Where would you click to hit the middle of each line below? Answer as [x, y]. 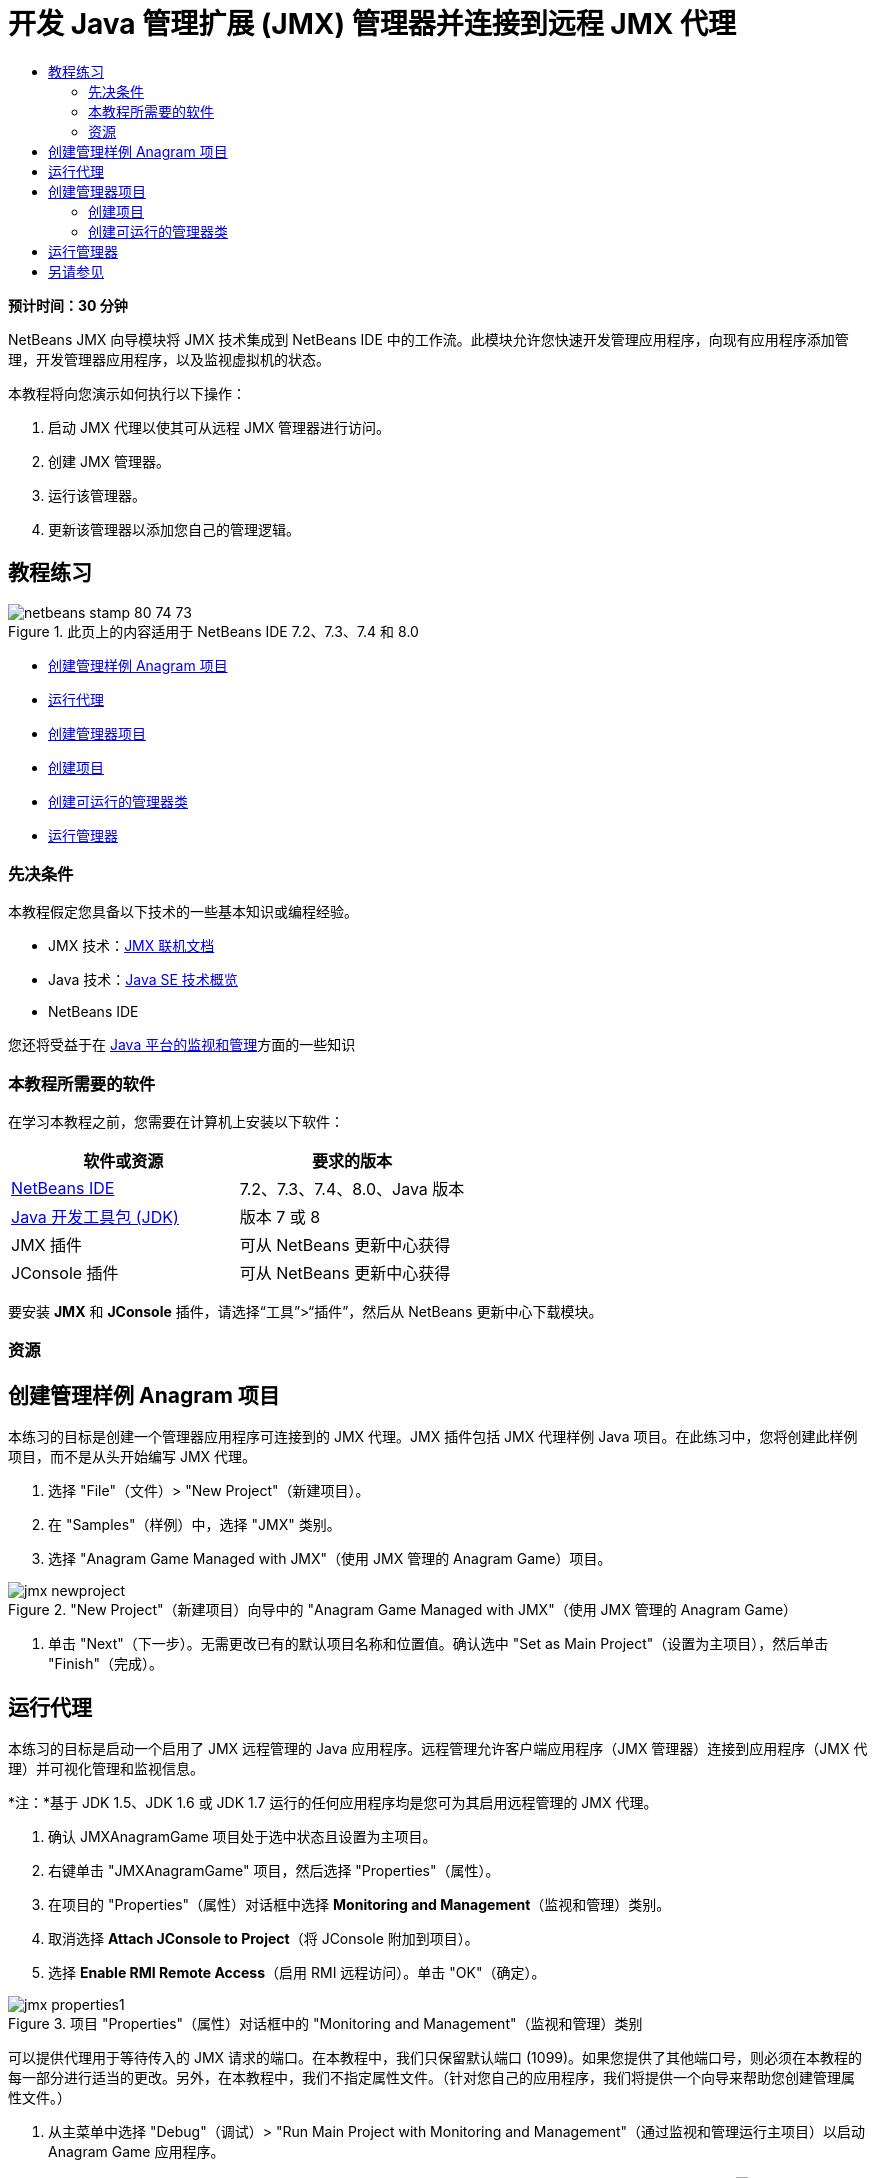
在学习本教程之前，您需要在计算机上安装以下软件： [176, 1122]
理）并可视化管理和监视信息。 [106, 1769]
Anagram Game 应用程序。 [136, 2152]
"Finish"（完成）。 [106, 1664]
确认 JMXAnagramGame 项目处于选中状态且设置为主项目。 [242, 1837]
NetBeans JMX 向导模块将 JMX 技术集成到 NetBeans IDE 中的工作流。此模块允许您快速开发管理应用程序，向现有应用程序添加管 [428, 339]
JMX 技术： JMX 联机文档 [131, 946]
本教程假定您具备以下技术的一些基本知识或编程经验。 [183, 912]
